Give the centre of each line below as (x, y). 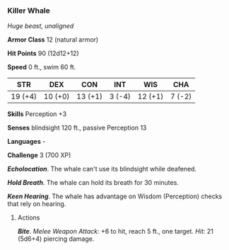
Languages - (27, 142)
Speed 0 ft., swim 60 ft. (42, 67)
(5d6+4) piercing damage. (56, 239)
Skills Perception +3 (37, 114)
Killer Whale (29, 11)
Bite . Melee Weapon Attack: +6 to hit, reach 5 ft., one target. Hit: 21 (115, 232)
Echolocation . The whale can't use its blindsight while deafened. (102, 169)
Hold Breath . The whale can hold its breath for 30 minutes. (93, 183)
